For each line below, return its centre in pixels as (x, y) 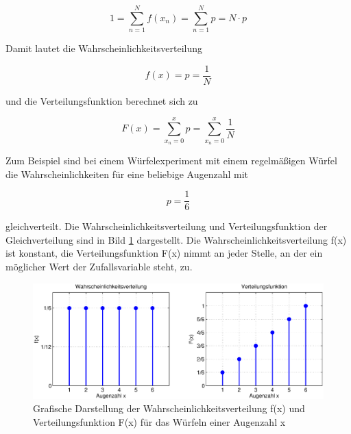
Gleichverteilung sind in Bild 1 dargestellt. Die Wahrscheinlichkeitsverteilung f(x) (176, 239)
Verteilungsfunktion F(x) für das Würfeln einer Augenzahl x (159, 422)
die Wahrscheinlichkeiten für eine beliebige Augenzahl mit (127, 174)
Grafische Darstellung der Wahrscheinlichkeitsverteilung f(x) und (169, 408)
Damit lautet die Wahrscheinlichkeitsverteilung (104, 48)
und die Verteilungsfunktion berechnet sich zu (102, 100)
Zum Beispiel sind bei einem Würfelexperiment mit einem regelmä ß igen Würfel (171, 160)
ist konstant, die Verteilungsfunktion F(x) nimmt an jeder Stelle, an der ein (164, 253)
